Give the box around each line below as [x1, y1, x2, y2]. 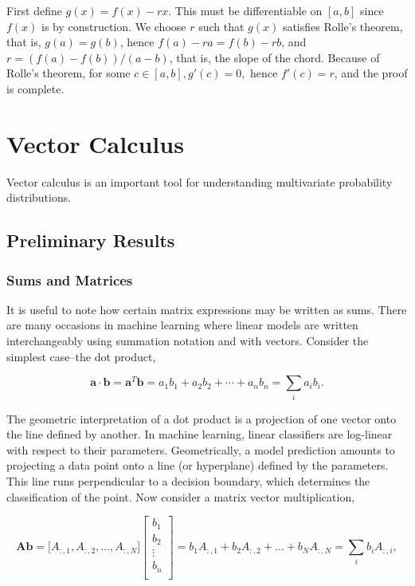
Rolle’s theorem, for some [6, 65, 131, 81]
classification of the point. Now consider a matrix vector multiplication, [6, 488, 355, 505]
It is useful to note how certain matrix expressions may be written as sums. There [6, 301, 407, 317]
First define [6, 2, 62, 18]
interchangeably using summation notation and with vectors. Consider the [6, 332, 369, 349]
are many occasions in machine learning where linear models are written [6, 317, 358, 333]
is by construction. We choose [41, 18, 186, 34]
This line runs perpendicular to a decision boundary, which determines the [6, 472, 370, 489]
